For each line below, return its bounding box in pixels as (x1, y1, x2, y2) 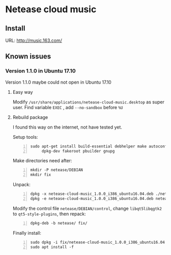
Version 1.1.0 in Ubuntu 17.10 (5, 67, 76, 74)
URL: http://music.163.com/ (5, 37, 63, 43)
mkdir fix (30, 172, 51, 177)
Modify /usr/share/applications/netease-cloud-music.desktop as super (12, 98, 164, 105)
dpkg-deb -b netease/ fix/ (30, 220, 88, 225)
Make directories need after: (12, 158, 72, 164)
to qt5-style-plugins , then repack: (12, 211, 86, 217)
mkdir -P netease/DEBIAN (30, 167, 83, 173)
